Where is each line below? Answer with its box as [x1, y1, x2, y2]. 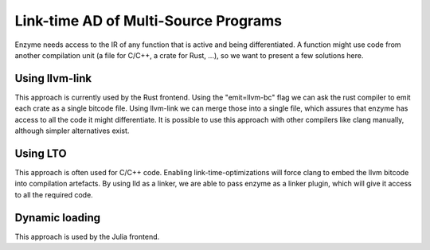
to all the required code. [14, 189, 93, 199]
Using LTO [14, 146, 67, 160]
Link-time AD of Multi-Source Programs [14, 12, 283, 29]
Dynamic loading [14, 211, 101, 225]
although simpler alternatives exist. [14, 126, 130, 135]
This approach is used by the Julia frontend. [14, 232, 160, 241]
